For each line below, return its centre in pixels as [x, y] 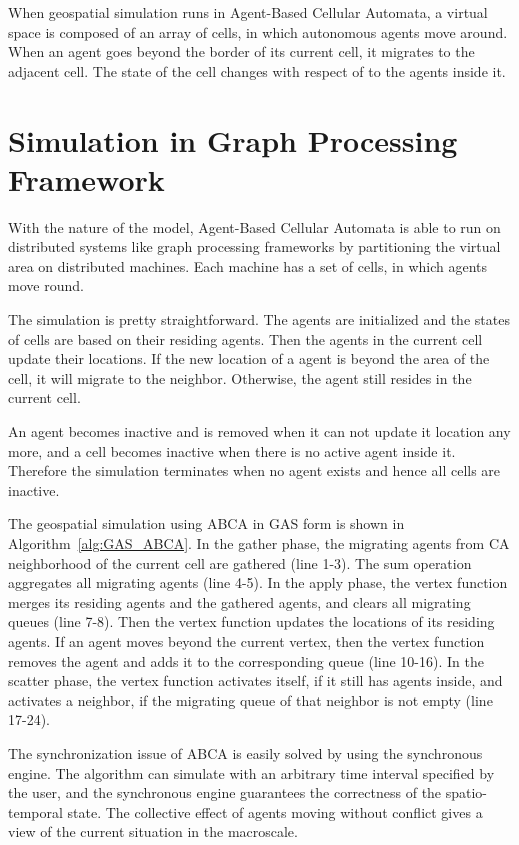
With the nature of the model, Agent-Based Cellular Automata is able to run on [254, 226]
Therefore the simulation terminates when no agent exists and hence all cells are [254, 470]
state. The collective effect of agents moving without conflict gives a [275, 811]
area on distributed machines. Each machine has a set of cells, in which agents [248, 265]
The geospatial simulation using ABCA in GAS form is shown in [206, 523]
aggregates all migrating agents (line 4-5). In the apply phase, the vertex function [258, 582]
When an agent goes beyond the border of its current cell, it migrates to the [241, 51]
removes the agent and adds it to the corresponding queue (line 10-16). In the [246, 660]
